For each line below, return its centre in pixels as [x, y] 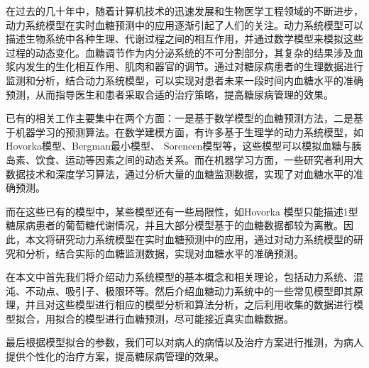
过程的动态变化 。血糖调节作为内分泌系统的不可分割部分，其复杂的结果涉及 [180, 52]
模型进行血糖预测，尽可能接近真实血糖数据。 [189, 318]
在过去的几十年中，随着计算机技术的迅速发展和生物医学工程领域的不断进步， [184, 11]
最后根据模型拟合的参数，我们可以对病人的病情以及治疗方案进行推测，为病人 [184, 342]
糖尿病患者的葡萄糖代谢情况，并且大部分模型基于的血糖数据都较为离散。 [175, 225]
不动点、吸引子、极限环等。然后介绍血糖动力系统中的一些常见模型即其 [189, 290]
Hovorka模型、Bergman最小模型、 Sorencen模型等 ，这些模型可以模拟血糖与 [179, 146]
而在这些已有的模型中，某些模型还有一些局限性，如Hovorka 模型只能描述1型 [182, 211]
